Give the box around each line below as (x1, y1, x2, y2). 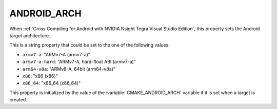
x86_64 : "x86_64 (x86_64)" (22, 80, 81, 86)
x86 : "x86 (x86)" (22, 73, 58, 79)
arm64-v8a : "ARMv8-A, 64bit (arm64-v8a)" (22, 66, 115, 72)
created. (9, 97, 28, 103)
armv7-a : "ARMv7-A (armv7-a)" (22, 51, 91, 57)
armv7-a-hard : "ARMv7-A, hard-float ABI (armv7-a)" (22, 59, 136, 65)
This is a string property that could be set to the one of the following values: (9, 42, 170, 48)
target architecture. (9, 32, 51, 38)
